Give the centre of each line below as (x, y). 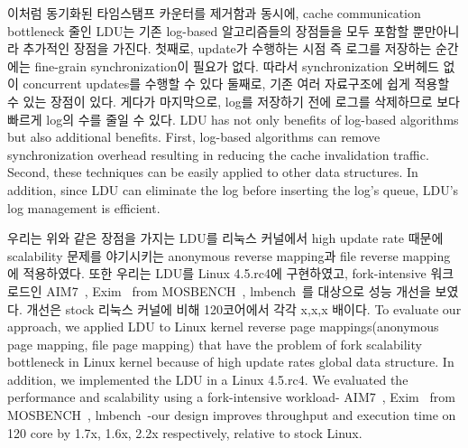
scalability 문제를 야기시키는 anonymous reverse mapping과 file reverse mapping (229, 255)
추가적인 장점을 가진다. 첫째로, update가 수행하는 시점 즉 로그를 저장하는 (227, 48)
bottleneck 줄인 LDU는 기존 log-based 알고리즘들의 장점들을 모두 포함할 (208, 30)
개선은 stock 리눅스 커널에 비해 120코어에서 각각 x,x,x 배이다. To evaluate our (244, 308)
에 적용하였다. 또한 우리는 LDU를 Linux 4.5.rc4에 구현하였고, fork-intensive (217, 273)
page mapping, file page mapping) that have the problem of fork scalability (215, 344)
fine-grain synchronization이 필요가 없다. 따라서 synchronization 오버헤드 (237, 65)
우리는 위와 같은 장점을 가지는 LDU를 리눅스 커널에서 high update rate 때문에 (225, 238)
